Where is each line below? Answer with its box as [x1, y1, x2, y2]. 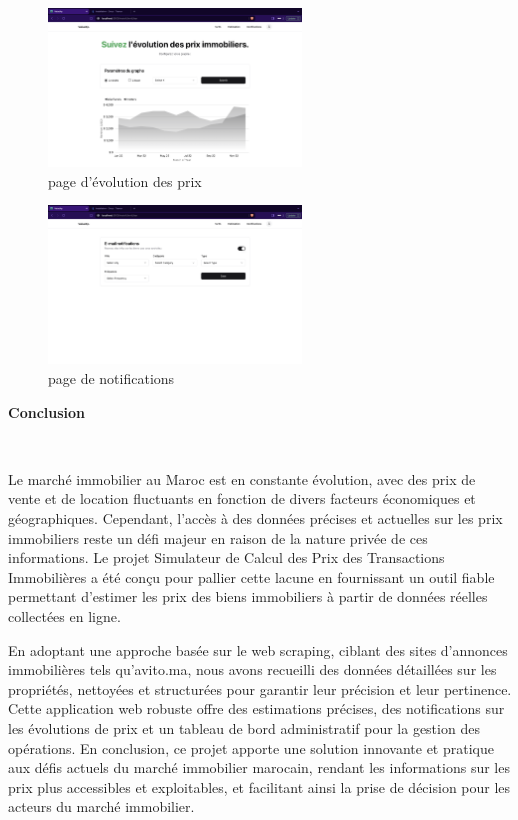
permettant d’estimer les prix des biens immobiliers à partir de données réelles [8, 586, 488, 607]
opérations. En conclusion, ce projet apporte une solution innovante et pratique [8, 737, 494, 758]
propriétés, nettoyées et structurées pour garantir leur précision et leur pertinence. [8, 678, 512, 699]
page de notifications [48, 368, 175, 389]
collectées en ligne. [8, 606, 121, 626]
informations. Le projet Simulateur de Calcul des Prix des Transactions [8, 547, 445, 568]
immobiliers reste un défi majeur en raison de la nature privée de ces [8, 527, 428, 548]
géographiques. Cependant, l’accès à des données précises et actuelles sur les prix [8, 508, 503, 529]
